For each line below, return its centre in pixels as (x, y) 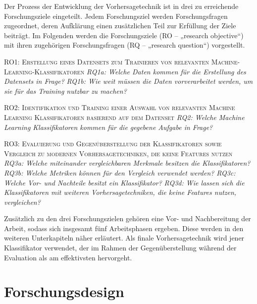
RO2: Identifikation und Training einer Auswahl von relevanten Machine (120, 107)
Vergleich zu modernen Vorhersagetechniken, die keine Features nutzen (118, 153)
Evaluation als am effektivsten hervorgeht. (68, 257)
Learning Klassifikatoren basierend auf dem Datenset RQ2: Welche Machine (124, 117)
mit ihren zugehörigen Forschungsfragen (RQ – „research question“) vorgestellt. (125, 45)
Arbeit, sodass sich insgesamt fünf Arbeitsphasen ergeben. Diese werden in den (124, 228)
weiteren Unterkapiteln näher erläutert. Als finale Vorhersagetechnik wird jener (124, 238)
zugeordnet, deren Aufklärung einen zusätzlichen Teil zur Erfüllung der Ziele (120, 26)
